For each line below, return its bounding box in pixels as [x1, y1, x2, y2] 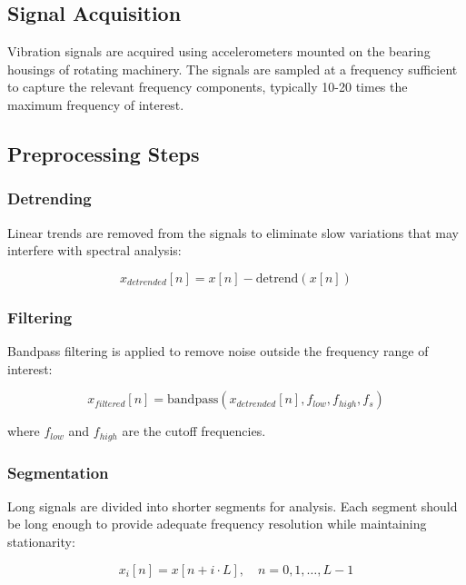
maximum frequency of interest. [7, 94, 184, 114]
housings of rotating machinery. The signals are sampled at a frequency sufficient [7, 59, 458, 78]
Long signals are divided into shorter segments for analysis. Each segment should [7, 496, 458, 515]
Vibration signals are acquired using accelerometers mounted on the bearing [7, 42, 431, 61]
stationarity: [7, 532, 75, 551]
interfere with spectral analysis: [7, 241, 182, 260]
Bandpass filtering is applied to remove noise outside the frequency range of [7, 341, 429, 360]
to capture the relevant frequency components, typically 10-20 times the [7, 77, 408, 96]
